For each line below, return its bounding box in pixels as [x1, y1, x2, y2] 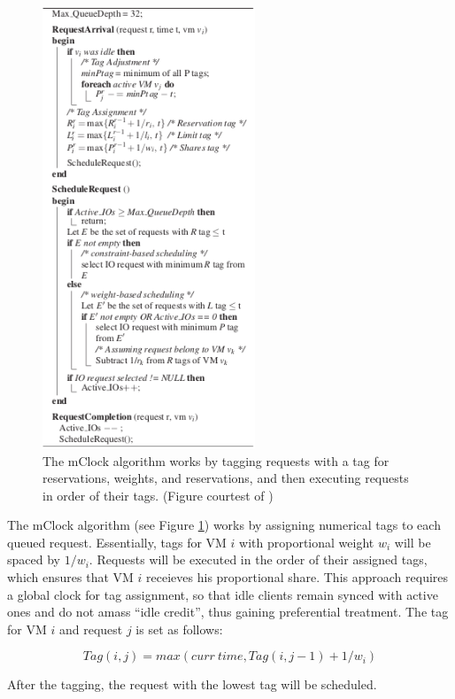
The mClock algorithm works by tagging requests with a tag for [42, 451, 389, 470]
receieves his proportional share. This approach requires [146, 568, 449, 586]
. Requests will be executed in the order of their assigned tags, [89, 550, 428, 569]
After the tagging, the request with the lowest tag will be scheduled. [7, 675, 377, 694]
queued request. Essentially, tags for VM [7, 532, 227, 551]
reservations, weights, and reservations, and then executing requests [42, 469, 409, 487]
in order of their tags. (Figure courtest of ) [42, 485, 274, 504]
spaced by [7, 550, 60, 569]
